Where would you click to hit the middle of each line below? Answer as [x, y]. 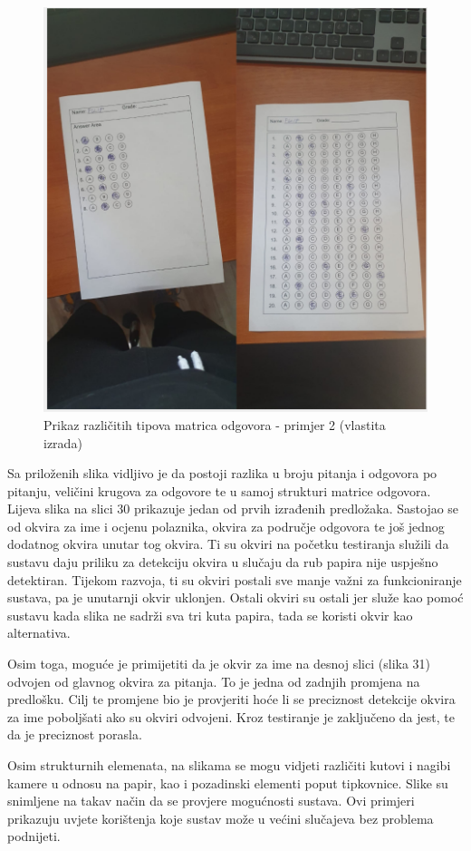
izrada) [63, 442]
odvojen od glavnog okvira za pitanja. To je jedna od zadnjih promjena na [214, 681]
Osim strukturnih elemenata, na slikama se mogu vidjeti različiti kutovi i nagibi [229, 765]
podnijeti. [34, 836]
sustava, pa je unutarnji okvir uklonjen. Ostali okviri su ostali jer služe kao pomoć [235, 597]
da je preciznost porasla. [75, 734]
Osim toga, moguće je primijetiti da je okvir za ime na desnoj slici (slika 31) [219, 664]
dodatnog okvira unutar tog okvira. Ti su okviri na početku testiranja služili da [228, 544]
